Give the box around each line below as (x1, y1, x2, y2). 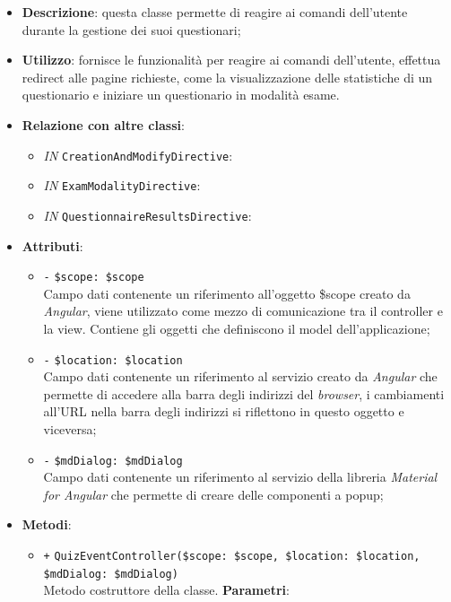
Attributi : (22, 236, 83, 255)
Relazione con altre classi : (22, 115, 185, 134)
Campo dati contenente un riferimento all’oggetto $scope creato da (43, 284, 411, 302)
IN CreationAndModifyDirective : (43, 145, 233, 164)
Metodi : (22, 515, 72, 534)
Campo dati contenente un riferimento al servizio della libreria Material (43, 467, 438, 486)
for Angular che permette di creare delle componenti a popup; (43, 484, 384, 503)
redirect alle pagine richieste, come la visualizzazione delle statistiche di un (22, 67, 433, 86)
